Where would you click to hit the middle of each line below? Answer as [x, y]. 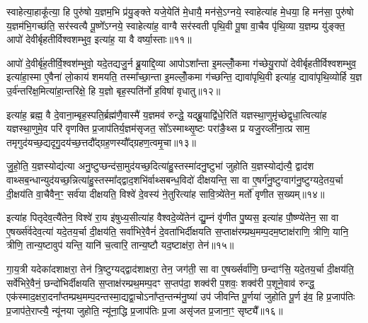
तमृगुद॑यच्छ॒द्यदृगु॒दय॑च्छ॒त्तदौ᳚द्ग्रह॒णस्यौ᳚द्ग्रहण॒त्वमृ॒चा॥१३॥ [101, 142]
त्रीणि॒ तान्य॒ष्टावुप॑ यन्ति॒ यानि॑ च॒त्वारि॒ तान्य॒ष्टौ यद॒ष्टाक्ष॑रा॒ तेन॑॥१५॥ [120, 245]
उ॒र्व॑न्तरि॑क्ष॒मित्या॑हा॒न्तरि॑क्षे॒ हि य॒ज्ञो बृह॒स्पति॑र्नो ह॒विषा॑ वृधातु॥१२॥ [114, 90]
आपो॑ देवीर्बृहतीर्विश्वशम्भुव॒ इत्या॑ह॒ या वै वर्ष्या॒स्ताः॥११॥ [99, 39]
